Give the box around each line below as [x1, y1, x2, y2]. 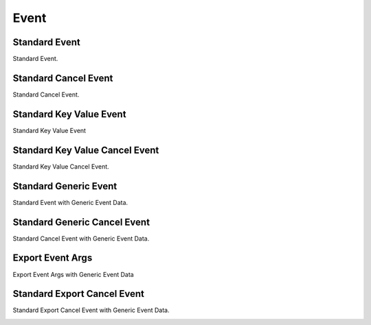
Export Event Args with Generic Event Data [12, 270, 134, 278]
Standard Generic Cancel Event [12, 216, 150, 228]
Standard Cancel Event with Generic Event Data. [12, 234, 150, 243]
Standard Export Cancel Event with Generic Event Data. [12, 306, 170, 315]
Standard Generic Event [12, 180, 117, 192]
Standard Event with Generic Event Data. [12, 198, 128, 206]
